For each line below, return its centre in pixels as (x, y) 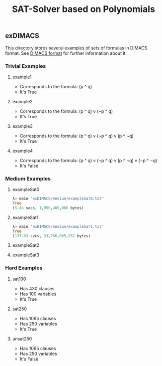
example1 (22, 77)
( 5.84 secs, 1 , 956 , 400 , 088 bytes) (48, 208)
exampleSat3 (26, 255)
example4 (23, 151)
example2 (23, 101)
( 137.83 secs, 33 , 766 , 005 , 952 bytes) (51, 236)
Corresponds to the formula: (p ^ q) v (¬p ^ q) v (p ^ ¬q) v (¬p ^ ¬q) (88, 160)
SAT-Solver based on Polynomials (83, 9)
